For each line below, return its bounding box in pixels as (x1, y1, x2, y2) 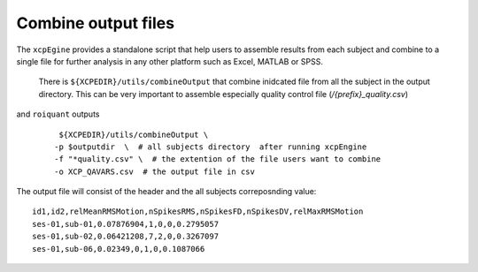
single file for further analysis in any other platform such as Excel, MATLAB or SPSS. (16, 56, 323, 66)
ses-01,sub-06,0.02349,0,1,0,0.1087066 (32, 244, 205, 253)
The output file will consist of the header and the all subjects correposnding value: (16, 186, 317, 197)
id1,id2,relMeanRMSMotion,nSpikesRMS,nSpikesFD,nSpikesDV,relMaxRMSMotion (32, 207, 364, 216)
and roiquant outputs (16, 109, 100, 119)
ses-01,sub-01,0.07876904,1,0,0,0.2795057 (32, 219, 220, 229)
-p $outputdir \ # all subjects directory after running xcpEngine (54, 141, 367, 152)
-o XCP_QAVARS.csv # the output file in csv (54, 166, 256, 177)
